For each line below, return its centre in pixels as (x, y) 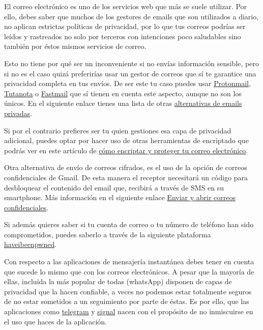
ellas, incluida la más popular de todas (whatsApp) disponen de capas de (118, 281)
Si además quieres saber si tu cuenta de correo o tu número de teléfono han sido (129, 224)
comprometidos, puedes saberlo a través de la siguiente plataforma (108, 234)
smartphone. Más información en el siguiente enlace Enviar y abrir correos (120, 197)
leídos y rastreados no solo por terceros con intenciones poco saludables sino (123, 36)
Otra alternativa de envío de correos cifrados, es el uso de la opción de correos (126, 167)
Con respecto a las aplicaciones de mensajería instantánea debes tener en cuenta (129, 262)
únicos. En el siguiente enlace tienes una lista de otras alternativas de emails (123, 103)
